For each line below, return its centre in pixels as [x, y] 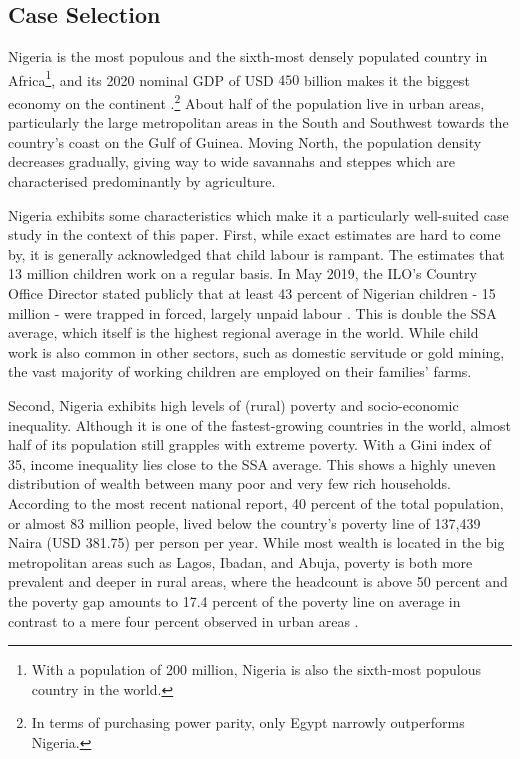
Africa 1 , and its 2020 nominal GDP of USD [141, 78]
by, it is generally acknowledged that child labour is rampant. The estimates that [256, 253]
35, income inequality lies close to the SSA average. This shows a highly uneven [252, 463]
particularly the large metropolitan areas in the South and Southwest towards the [258, 122]
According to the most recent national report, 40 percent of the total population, [256, 502]
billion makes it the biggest [387, 79]
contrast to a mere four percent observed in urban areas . [183, 620]
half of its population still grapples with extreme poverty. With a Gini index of [249, 444]
